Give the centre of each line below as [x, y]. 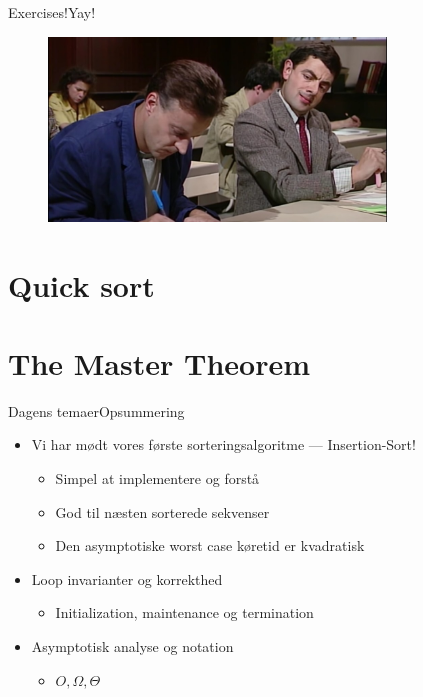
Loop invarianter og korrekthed [127, 578]
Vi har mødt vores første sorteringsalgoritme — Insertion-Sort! [223, 444]
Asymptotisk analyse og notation [132, 646]
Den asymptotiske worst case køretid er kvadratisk [210, 545]
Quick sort [81, 284]
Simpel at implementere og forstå [157, 478]
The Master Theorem [159, 362]
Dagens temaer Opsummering [96, 410]
